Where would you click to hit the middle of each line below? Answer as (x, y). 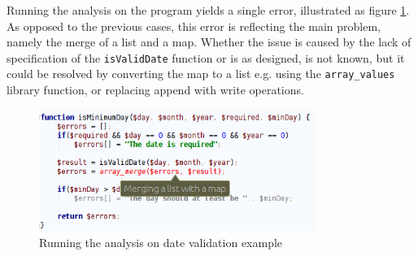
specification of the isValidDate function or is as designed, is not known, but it (206, 57)
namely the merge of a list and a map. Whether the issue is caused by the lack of (209, 42)
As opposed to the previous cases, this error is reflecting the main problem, (194, 26)
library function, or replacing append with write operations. (155, 90)
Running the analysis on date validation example (161, 242)
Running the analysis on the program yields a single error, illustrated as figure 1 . (208, 10)
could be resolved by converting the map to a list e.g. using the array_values (201, 74)
